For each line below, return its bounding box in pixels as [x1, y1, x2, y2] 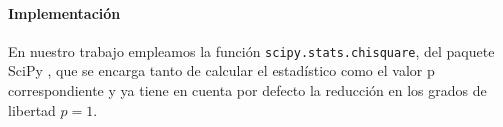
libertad [8, 99, 56, 120]
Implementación [8, 2, 121, 23]
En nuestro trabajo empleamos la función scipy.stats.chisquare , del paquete [8, 40, 495, 61]
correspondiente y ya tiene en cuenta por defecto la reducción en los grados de [8, 80, 487, 101]
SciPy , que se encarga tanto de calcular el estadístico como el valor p [8, 60, 435, 81]
